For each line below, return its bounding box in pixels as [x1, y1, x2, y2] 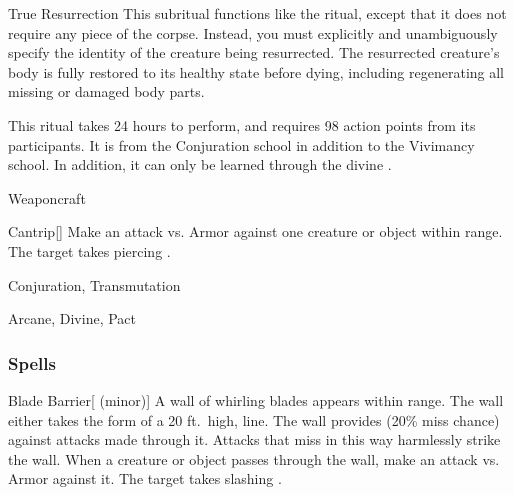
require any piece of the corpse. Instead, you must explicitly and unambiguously [8, 22, 498, 43]
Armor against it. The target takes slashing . [8, 468, 282, 489]
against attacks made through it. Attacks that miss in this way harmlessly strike [8, 429, 501, 450]
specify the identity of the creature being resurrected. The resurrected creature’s [8, 42, 500, 63]
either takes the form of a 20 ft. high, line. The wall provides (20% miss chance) [8, 409, 500, 430]
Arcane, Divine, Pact [8, 308, 136, 329]
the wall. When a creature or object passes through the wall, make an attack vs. [8, 448, 500, 469]
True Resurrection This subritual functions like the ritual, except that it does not [8, 3, 507, 23]
